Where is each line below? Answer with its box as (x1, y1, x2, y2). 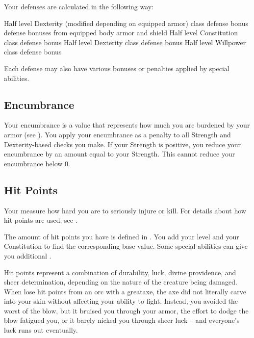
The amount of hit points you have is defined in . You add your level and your (4, 231, 239, 241)
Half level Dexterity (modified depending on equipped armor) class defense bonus (4, 18, 249, 28)
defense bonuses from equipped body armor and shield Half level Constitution (4, 27, 238, 38)
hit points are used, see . (4, 215, 77, 225)
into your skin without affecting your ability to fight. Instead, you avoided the (4, 296, 238, 306)
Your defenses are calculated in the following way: (4, 1, 154, 11)
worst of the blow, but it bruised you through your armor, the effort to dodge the (4, 305, 249, 315)
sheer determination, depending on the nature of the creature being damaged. (4, 277, 237, 287)
